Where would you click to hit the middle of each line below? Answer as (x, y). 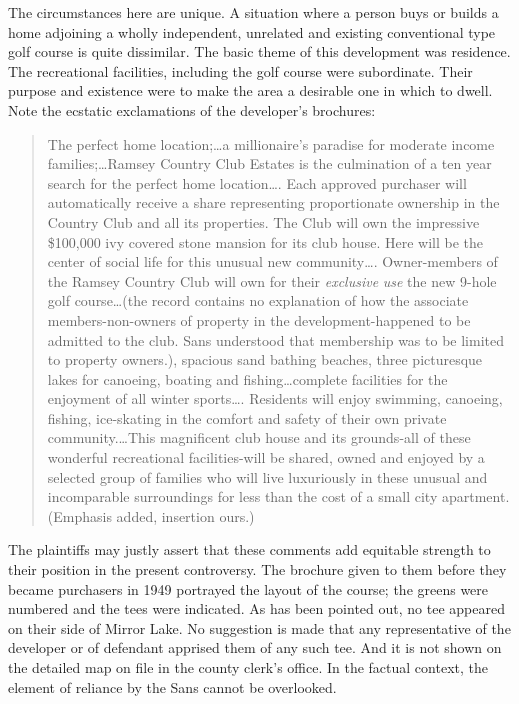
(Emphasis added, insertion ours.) (151, 515)
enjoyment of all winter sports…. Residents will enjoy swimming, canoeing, (275, 398)
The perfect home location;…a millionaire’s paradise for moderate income (271, 143)
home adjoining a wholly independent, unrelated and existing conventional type (252, 31)
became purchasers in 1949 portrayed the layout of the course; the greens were (248, 588)
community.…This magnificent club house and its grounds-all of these (259, 437)
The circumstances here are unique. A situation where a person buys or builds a (253, 12)
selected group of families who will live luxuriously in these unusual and (267, 476)
